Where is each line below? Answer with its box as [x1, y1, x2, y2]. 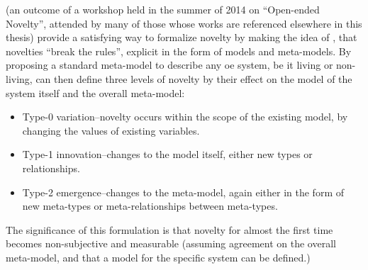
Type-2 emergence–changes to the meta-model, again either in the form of [22, 184, 344, 199]
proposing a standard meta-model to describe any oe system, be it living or [6, 57, 333, 72]
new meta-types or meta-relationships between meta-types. [22, 198, 278, 213]
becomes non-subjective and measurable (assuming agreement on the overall [6, 236, 336, 251]
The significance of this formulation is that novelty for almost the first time [6, 222, 333, 237]
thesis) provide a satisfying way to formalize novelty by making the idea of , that [6, 30, 357, 45]
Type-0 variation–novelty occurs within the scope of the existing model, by [22, 109, 348, 124]
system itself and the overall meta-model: [6, 85, 185, 100]
